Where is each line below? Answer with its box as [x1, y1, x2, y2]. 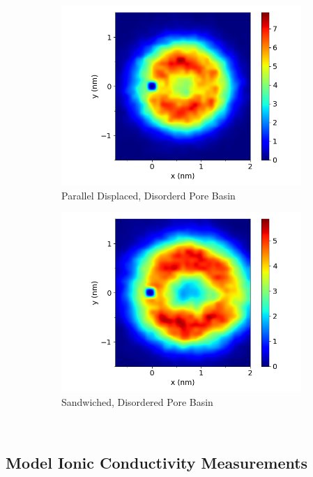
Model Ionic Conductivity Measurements [6, 452, 308, 474]
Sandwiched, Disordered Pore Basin [61, 394, 213, 409]
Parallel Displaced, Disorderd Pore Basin [61, 188, 236, 202]
